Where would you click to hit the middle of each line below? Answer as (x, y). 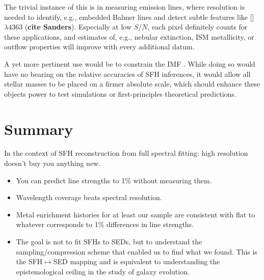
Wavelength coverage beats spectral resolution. (89, 197)
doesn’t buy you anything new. (52, 163)
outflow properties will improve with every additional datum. (99, 47)
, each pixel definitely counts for (197, 27)
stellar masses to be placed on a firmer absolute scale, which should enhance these (132, 84)
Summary (39, 129)
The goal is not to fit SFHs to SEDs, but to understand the (109, 242)
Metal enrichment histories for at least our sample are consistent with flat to (136, 214)
